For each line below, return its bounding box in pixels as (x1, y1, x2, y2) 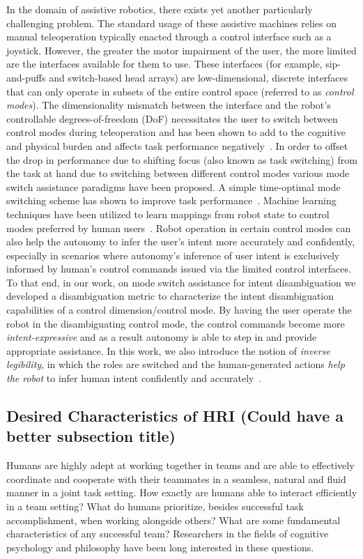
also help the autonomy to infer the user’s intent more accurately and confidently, (6, 234, 355, 249)
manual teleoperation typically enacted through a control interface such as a (6, 29, 332, 44)
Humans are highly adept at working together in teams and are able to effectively (6, 458, 355, 473)
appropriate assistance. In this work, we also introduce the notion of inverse (6, 343, 330, 358)
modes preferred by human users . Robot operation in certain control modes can (6, 220, 351, 235)
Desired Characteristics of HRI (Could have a (6, 405, 343, 427)
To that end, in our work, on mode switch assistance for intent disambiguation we (6, 275, 356, 289)
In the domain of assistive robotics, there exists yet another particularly (6, 2, 313, 16)
